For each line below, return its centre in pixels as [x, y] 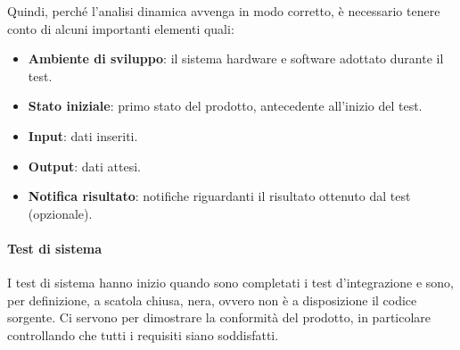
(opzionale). [60, 213]
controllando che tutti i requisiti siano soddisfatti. [143, 334]
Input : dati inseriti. [83, 135]
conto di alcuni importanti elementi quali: [121, 28]
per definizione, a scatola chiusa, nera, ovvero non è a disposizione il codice [212, 300]
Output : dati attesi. [84, 166]
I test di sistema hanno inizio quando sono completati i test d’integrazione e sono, [230, 283]
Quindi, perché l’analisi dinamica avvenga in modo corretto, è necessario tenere [224, 11]
